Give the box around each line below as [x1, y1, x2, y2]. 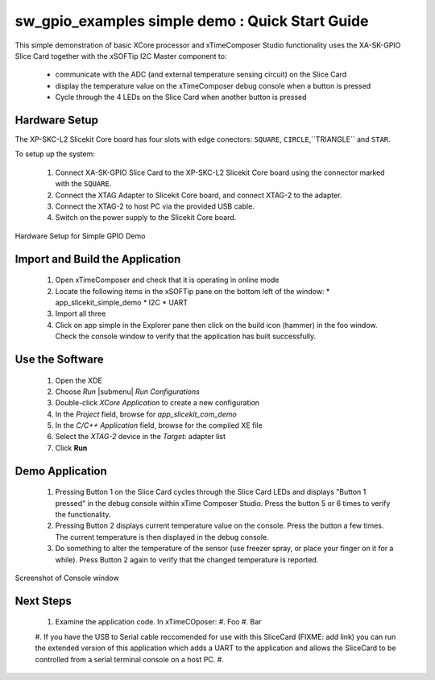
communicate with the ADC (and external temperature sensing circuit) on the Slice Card [55, 69, 346, 80]
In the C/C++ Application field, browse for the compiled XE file [55, 421, 263, 430]
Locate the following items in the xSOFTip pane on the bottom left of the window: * [55, 286, 330, 296]
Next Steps [14, 594, 72, 607]
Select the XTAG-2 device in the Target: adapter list [55, 432, 226, 442]
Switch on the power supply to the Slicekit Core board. [55, 213, 237, 222]
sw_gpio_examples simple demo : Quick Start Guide [14, 12, 369, 30]
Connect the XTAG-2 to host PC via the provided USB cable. [55, 201, 255, 211]
